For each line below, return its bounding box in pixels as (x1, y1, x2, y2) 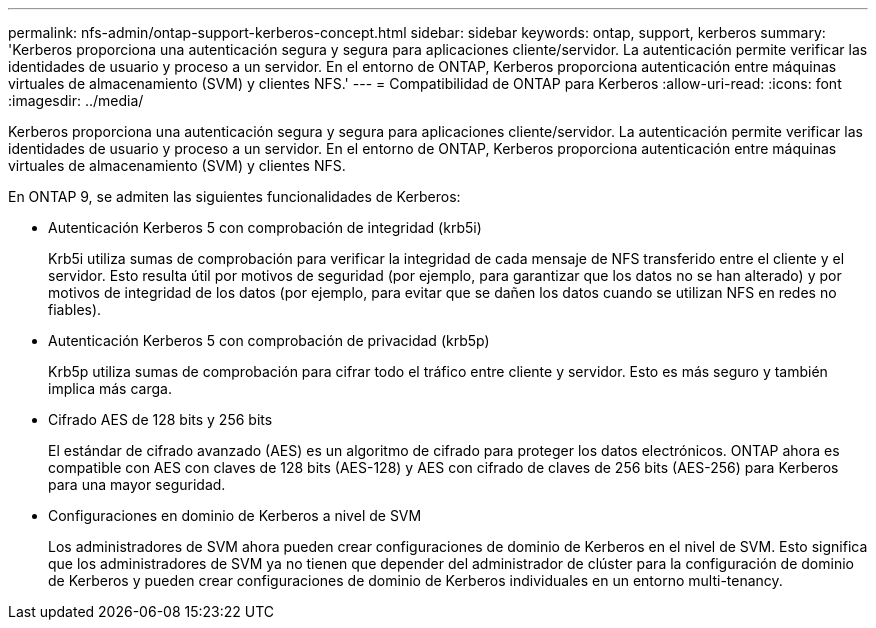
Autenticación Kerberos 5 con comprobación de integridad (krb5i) (48, 219, 482, 236)
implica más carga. (48, 380, 172, 397)
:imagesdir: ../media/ (8, 92, 144, 109)
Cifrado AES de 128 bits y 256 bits (48, 411, 273, 428)
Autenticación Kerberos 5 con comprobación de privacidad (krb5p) (48, 332, 490, 349)
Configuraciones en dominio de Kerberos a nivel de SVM (48, 507, 422, 524)
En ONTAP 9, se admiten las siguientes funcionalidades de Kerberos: (8, 188, 461, 205)
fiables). (48, 301, 102, 318)
